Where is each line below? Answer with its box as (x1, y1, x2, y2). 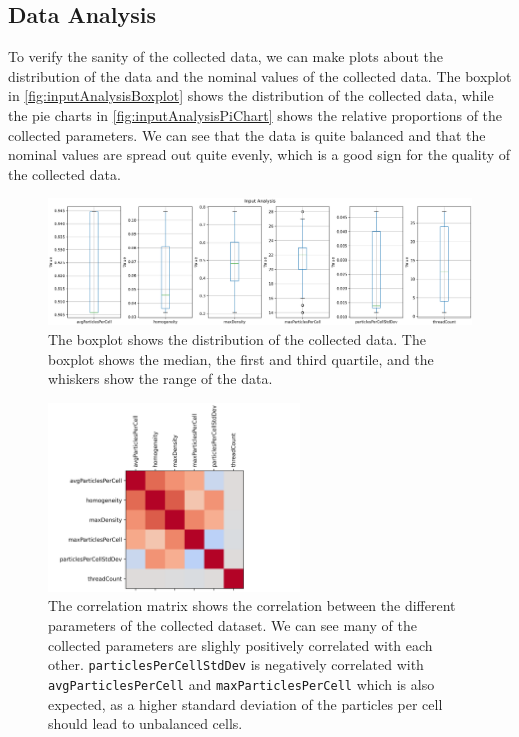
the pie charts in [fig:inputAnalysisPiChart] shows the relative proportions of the (8, 104, 503, 125)
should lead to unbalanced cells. (48, 713, 243, 734)
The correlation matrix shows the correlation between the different (48, 595, 456, 616)
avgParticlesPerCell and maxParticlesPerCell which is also (48, 673, 435, 694)
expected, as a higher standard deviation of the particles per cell (48, 693, 443, 714)
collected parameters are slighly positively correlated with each (48, 634, 433, 655)
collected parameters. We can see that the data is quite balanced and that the (8, 124, 486, 145)
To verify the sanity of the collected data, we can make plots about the (8, 46, 443, 67)
